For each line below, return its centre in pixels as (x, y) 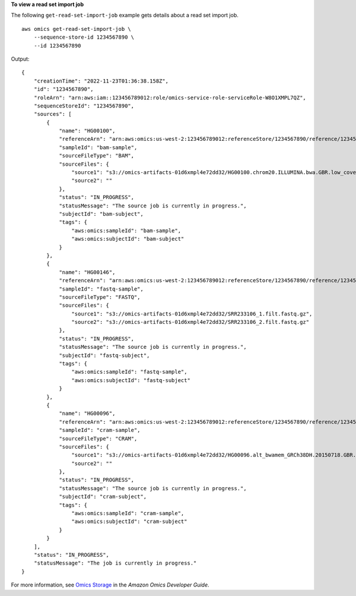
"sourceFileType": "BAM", (97, 156)
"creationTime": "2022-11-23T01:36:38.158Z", (101, 81)
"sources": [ (53, 114)
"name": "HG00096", (87, 414)
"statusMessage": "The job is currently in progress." (115, 563)
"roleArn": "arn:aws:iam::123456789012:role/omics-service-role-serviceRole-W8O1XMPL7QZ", (170, 97)
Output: (20, 59)
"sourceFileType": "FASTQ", (100, 297)
